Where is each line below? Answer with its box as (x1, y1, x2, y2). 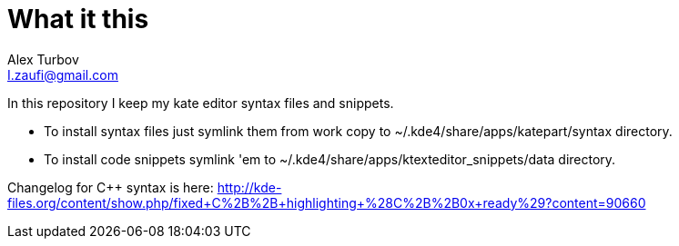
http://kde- (217, 179, 282, 195)
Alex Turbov (7, 51, 79, 67)
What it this (7, 4, 149, 34)
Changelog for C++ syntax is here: (7, 179, 214, 195)
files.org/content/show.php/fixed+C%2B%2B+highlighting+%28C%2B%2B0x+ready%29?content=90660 (7, 194, 646, 211)
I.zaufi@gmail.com (7, 66, 118, 83)
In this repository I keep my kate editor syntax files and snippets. (7, 94, 394, 111)
